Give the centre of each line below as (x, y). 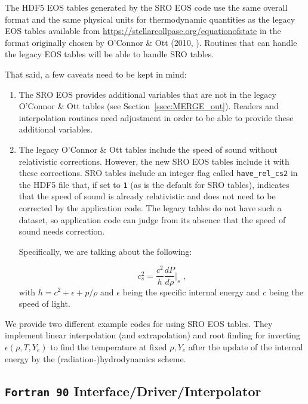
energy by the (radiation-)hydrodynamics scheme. (96, 358)
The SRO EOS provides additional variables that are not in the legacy (147, 94)
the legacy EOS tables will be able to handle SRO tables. (110, 54)
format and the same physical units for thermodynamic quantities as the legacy (150, 19)
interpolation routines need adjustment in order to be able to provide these (156, 117)
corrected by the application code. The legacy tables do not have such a (150, 208)
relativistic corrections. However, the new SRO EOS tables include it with (154, 161)
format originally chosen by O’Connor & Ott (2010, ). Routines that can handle (151, 42)
